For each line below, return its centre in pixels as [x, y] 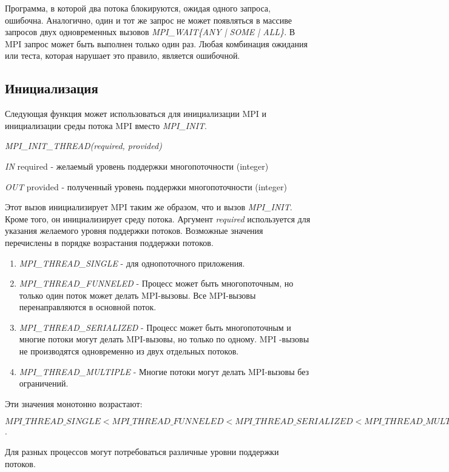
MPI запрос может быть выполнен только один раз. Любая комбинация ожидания [156, 43]
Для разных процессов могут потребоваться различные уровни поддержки [142, 452]
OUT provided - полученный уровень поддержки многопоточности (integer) [146, 186]
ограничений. [44, 383]
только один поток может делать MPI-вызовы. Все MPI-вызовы [137, 295]
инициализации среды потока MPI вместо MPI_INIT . [106, 125]
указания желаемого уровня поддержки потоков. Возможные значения [134, 231]
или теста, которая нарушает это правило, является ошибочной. [123, 55]
